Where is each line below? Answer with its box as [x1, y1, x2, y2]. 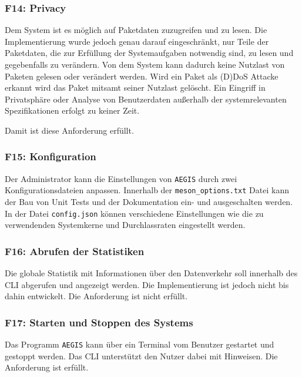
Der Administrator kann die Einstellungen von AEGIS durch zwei [5, 172, 237, 184]
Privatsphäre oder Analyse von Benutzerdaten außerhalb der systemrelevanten [5, 92, 287, 105]
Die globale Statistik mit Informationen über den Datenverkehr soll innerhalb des [5, 267, 298, 279]
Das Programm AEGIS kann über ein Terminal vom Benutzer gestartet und [5, 338, 274, 350]
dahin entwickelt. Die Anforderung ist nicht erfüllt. [5, 290, 188, 302]
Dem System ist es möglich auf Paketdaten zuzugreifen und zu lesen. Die [5, 24, 267, 36]
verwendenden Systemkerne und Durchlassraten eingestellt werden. [5, 219, 246, 231]
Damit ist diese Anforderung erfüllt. [5, 124, 134, 136]
